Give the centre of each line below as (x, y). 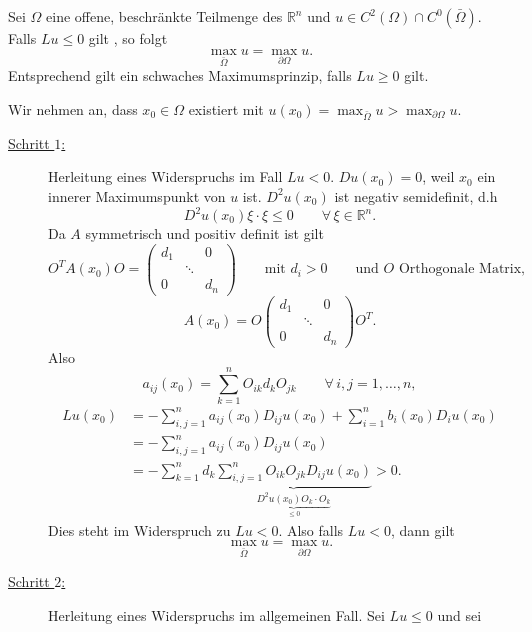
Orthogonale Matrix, (461, 269)
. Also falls (311, 529)
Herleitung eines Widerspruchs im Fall (165, 176)
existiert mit (226, 108)
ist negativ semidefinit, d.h (416, 195)
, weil (438, 176)
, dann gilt (422, 529)
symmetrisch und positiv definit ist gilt (204, 233)
